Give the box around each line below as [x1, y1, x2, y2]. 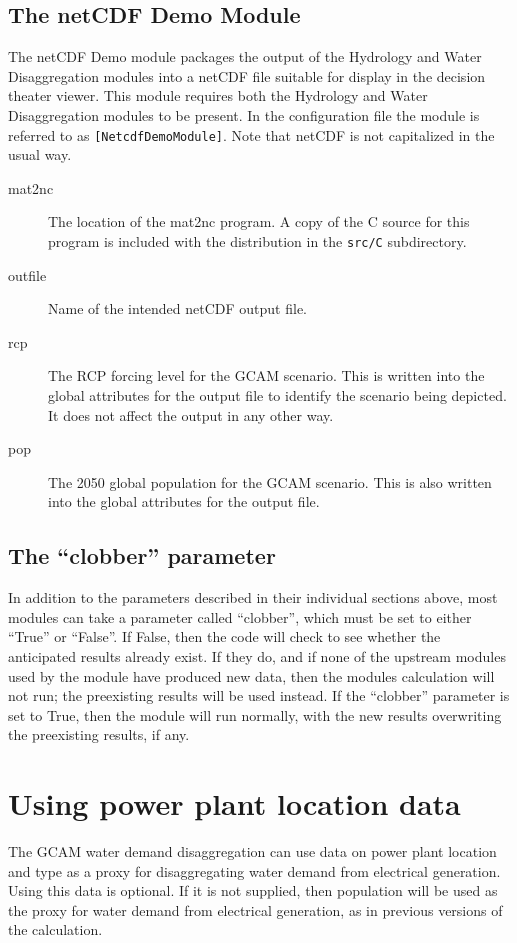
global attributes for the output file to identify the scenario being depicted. [48, 385, 507, 406]
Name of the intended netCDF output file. [48, 298, 308, 319]
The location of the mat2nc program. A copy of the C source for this [48, 211, 470, 232]
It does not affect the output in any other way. [48, 404, 334, 425]
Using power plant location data [8, 783, 461, 824]
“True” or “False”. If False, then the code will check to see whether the [8, 626, 441, 647]
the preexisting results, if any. [8, 724, 190, 745]
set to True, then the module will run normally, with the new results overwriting [8, 704, 502, 725]
